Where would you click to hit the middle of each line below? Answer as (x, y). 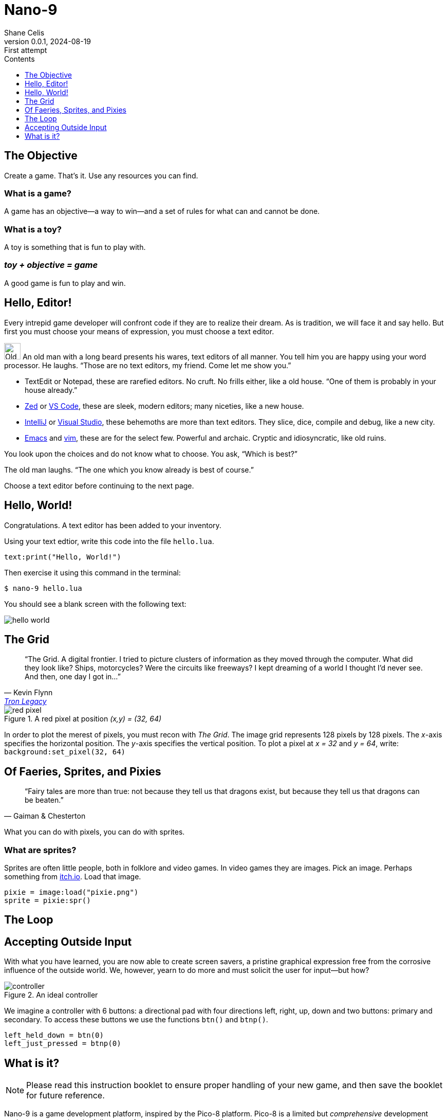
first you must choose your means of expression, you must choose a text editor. (139, 331)
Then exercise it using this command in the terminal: (92, 572)
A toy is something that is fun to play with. (75, 247)
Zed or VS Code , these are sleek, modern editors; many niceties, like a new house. (164, 406)
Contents (20, 59)
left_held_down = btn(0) (54, 1035)
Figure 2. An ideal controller (51, 995)
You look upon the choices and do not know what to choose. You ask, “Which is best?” (151, 454)
